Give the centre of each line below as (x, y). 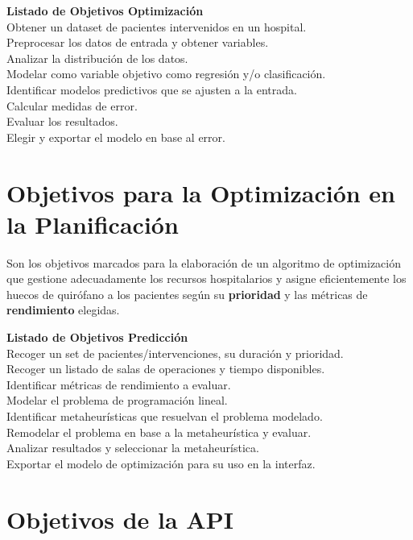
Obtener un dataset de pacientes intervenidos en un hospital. (157, 26)
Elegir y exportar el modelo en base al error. (116, 137)
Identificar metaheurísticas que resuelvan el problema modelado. (165, 416)
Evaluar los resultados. (62, 121)
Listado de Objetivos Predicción (97, 337)
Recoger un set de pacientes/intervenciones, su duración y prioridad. (175, 353)
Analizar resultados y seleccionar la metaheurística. (133, 448)
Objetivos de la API (120, 519)
